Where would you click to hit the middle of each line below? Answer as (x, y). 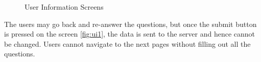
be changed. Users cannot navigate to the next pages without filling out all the (127, 43)
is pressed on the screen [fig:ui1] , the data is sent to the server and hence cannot (130, 34)
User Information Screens (64, 7)
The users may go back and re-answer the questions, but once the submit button (130, 24)
